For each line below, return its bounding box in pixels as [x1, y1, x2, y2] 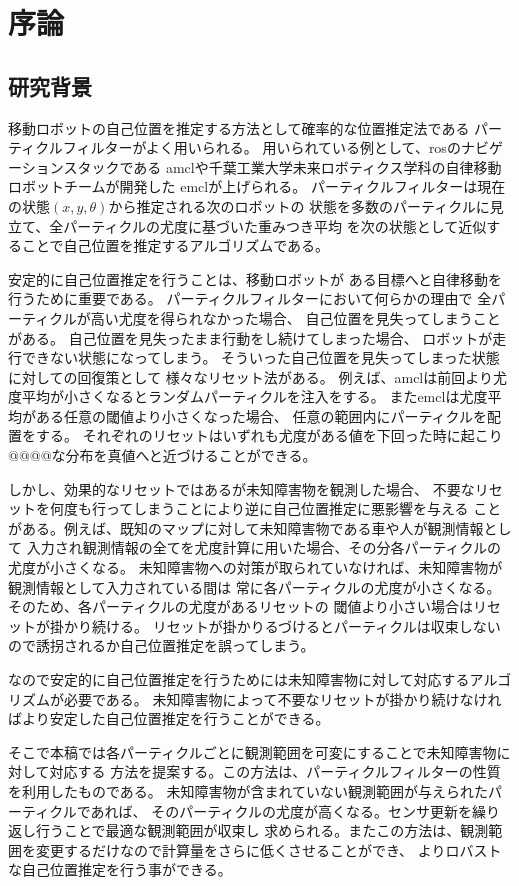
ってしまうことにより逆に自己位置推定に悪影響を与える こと [105, 498, 502, 519]
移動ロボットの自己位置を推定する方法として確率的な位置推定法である [8, 117, 470, 138]
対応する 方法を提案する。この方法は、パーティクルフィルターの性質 [49, 761, 501, 782]
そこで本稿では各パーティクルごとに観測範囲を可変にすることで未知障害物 [8, 741, 497, 762]
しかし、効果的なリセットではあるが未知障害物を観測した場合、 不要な [8, 478, 475, 499]
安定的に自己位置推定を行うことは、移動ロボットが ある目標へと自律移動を [8, 268, 502, 289]
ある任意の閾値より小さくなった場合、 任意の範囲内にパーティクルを [35, 405, 488, 426]
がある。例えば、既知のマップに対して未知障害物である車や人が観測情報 [8, 517, 484, 538]
